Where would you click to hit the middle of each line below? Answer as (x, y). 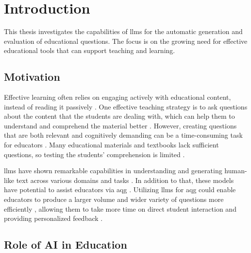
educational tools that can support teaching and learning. (90, 50)
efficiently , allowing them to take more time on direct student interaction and (120, 208)
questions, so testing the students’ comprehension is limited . (94, 154)
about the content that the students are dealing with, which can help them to (119, 116)
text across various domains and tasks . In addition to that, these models (125, 180)
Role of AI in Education (66, 244)
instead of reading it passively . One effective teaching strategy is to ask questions (126, 106)
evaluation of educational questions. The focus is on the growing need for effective (126, 41)
